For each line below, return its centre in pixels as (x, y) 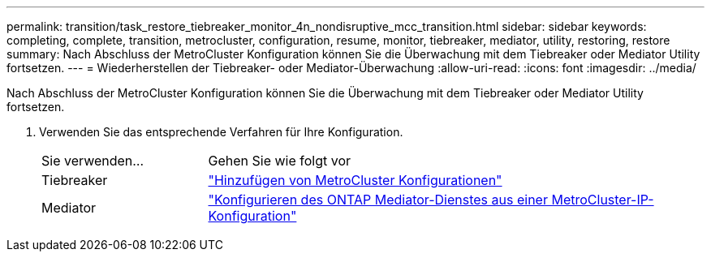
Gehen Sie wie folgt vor (280, 161)
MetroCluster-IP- (603, 200)
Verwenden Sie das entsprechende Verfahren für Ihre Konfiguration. (221, 132)
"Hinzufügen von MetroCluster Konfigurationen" (355, 180)
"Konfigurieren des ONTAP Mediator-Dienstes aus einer (378, 200)
